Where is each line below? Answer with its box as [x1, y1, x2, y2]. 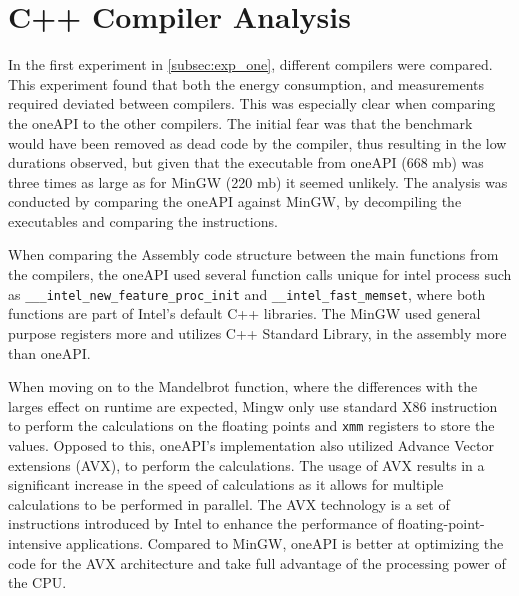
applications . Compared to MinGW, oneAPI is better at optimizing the [66, 532, 504, 553]
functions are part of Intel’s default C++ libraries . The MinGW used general [8, 303, 481, 324]
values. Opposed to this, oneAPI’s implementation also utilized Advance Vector [8, 434, 494, 455]
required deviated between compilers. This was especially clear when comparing [8, 93, 496, 114]
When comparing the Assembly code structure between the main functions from [8, 244, 499, 265]
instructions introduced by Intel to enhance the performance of [8, 513, 393, 534]
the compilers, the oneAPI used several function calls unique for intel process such [8, 264, 512, 285]
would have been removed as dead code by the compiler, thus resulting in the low [8, 132, 507, 153]
